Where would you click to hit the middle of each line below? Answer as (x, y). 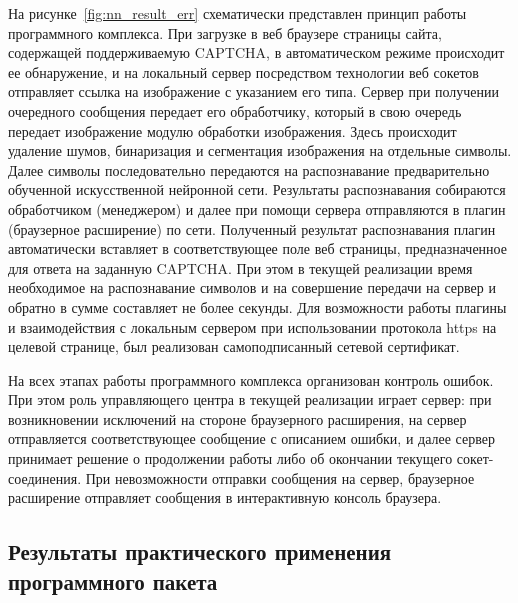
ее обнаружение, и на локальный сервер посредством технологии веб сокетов (243, 71)
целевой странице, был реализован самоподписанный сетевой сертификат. (234, 346)
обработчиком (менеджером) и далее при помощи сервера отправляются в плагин (257, 208)
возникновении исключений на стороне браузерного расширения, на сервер (237, 418)
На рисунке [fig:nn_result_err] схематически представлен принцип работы (237, 13)
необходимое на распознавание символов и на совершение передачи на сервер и (252, 287)
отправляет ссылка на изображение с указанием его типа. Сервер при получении (254, 91)
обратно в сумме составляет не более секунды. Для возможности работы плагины (257, 306)
